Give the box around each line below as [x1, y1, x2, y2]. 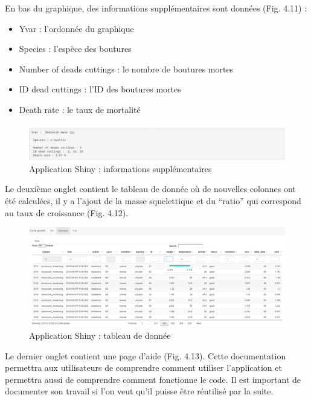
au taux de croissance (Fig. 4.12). [5, 206, 129, 219]
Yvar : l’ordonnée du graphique [19, 22, 134, 34]
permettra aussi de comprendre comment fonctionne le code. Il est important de [5, 373, 301, 385]
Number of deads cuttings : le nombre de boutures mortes [19, 62, 234, 75]
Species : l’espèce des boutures [19, 42, 132, 55]
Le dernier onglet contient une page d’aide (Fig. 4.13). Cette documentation [5, 349, 286, 362]
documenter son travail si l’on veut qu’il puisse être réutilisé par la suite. [5, 385, 274, 397]
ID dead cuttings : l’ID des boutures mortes [19, 83, 181, 95]
